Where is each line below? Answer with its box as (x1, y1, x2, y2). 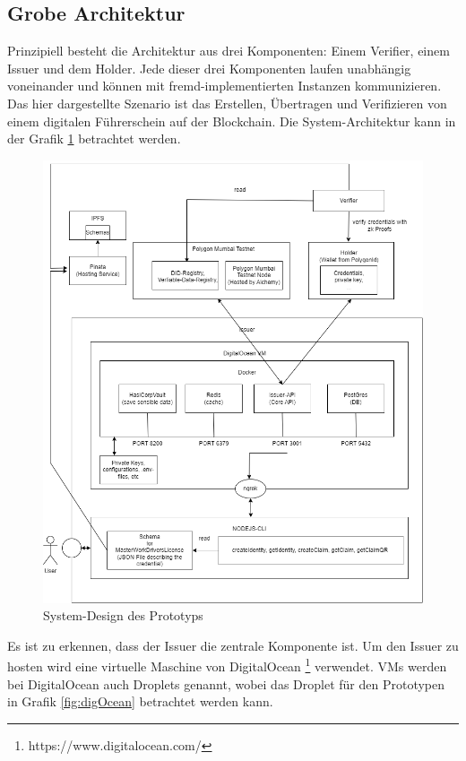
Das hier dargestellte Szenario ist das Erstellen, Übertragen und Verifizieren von (7, 93, 447, 112)
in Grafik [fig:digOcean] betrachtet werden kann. (7, 692, 273, 711)
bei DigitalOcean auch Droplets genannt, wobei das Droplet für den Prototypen (7, 674, 445, 693)
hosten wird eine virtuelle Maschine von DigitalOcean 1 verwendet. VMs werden (7, 654, 447, 675)
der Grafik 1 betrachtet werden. (7, 129, 181, 148)
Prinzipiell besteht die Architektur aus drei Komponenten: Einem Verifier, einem (7, 41, 450, 60)
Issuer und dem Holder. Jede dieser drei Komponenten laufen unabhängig (7, 58, 411, 77)
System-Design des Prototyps (43, 606, 203, 625)
